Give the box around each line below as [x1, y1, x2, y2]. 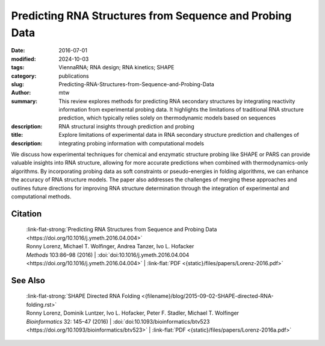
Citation [11, 209, 42, 219]
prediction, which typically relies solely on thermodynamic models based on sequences [58, 115, 276, 122]
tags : [11, 64, 25, 71]
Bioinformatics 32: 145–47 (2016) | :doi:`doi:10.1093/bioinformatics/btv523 [26, 318, 210, 325]
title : [11, 131, 23, 139]
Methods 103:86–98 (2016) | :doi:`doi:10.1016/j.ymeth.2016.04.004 [26, 251, 190, 259]
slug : [11, 80, 24, 87]
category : [11, 72, 37, 80]
